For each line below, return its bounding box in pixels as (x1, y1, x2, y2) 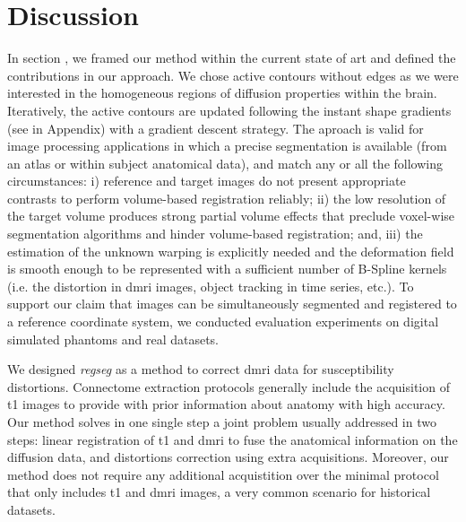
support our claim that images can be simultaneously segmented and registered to (7, 294, 457, 313)
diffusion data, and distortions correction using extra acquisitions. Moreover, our (7, 448, 449, 466)
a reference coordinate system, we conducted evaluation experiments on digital (7, 312, 439, 331)
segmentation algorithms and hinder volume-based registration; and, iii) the (7, 224, 423, 243)
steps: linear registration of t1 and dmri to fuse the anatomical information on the (7, 430, 458, 448)
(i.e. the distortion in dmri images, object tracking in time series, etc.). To (7, 276, 414, 295)
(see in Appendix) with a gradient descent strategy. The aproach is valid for (7, 118, 424, 137)
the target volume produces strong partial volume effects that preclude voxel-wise (7, 206, 455, 225)
